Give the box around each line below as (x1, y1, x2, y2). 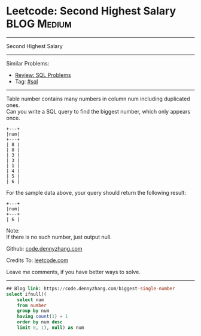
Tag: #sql (14, 78, 38, 85)
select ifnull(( (6, 291, 47, 297)
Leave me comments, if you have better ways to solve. (6, 268, 141, 275)
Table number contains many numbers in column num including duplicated (6, 95, 190, 102)
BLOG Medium (6, 17, 72, 31)
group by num (17, 308, 50, 314)
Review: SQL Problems (14, 71, 71, 79)
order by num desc (17, 319, 63, 325)
